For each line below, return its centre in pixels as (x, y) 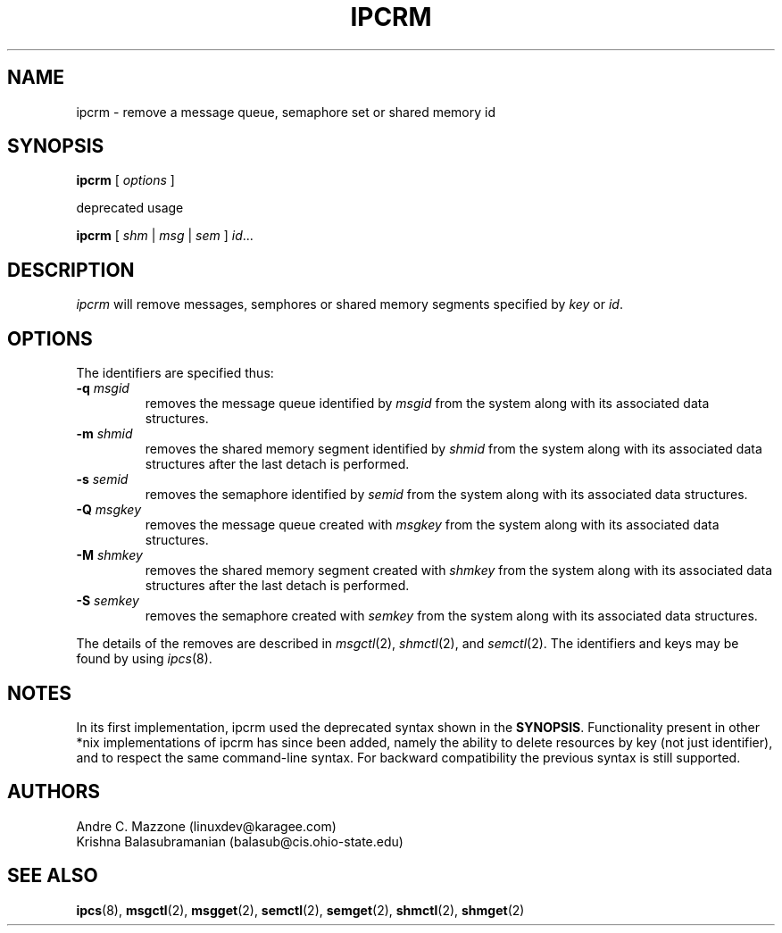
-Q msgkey (109, 510)
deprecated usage (130, 208)
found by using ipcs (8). (144, 659)
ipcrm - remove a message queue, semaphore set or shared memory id (286, 112)
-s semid (102, 479)
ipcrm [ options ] (125, 180)
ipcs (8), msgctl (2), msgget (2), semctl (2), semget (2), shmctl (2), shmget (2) (300, 910)
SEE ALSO (53, 876)
